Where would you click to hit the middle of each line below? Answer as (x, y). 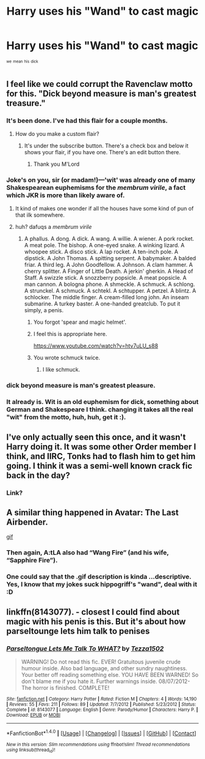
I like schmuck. (61, 370)
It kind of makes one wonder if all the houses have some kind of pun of (104, 209)
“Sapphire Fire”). (32, 560)
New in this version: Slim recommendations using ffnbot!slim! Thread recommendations (98, 744)
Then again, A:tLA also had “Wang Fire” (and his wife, (88, 553)
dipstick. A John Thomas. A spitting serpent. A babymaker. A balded (110, 258)
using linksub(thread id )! (31, 750)
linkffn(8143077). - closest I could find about (93, 612)
